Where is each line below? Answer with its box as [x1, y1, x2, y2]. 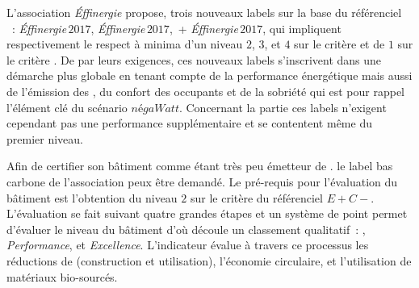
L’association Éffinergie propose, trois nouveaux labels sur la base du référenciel [6, 4, 402, 20]
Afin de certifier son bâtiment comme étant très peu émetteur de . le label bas [6, 157, 393, 174]
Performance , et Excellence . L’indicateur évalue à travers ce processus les [6, 236, 369, 253]
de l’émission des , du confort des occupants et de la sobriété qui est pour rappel [6, 82, 405, 99]
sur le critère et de [294, 35, 385, 52]
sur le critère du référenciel [190, 189, 323, 206]
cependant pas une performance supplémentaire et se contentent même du [6, 115, 372, 131]
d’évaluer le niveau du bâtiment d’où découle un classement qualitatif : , [6, 220, 366, 237]
